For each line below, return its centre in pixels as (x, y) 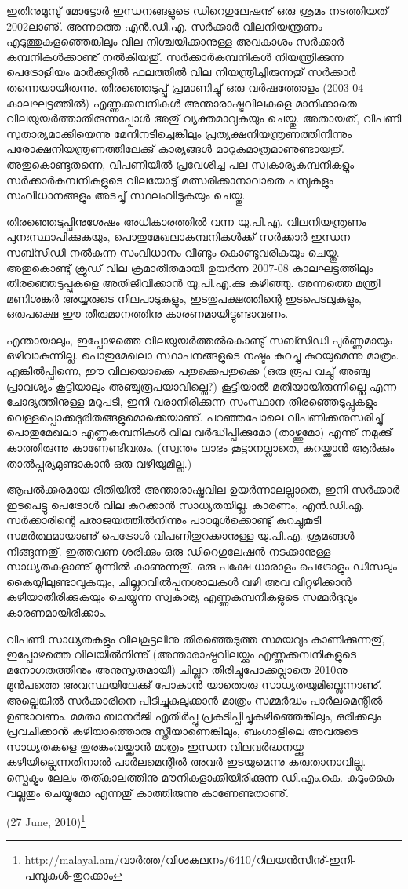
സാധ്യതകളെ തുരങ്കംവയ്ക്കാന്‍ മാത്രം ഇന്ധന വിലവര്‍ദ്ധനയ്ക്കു (155, 746)
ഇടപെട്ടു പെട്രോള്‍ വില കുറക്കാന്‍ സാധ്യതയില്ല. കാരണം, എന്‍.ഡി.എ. (186, 504)
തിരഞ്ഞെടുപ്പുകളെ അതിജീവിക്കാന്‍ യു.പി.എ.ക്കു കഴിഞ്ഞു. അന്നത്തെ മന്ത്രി (193, 283)
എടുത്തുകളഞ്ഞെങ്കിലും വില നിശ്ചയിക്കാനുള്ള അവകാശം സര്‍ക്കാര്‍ (175, 41)
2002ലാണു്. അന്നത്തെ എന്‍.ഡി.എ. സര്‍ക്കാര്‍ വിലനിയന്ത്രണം (164, 26)
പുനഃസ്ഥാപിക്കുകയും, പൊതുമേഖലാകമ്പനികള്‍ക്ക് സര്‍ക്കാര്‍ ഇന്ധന (178, 237)
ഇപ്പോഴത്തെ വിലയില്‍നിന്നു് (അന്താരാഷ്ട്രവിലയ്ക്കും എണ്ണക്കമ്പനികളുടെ (181, 654)
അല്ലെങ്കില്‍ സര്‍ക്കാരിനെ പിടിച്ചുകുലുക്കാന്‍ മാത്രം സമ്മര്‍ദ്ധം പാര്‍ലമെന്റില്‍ (195, 700)
